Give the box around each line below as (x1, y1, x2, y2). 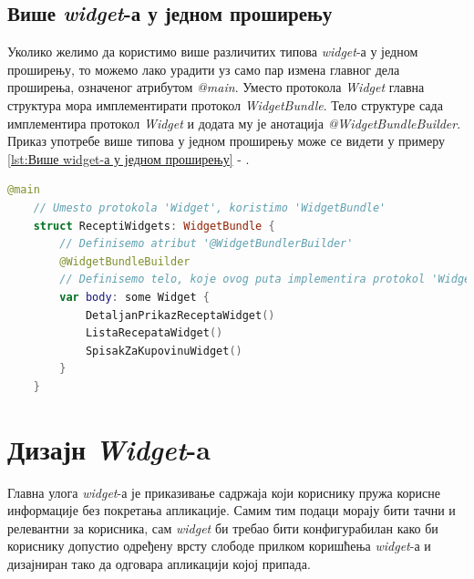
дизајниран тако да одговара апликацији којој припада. (7, 553, 311, 573)
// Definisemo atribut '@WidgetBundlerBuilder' (59, 237, 354, 251)
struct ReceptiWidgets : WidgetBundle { (33, 219, 275, 233)
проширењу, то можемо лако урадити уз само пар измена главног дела (7, 59, 400, 78)
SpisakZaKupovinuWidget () (85, 344, 242, 357)
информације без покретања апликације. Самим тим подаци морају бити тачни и (7, 501, 456, 520)
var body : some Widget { (59, 290, 210, 304)
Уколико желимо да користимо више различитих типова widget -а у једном (7, 42, 418, 61)
